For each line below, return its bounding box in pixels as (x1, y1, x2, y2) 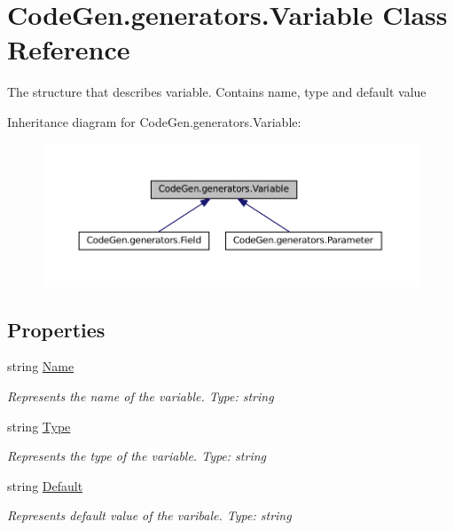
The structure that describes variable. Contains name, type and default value (7, 83, 427, 101)
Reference (7, 31, 130, 67)
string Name (7, 357, 74, 376)
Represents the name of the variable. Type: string (7, 387, 274, 406)
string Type (7, 416, 71, 435)
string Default (7, 476, 83, 494)
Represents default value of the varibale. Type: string (7, 506, 292, 525)
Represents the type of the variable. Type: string (7, 447, 267, 465)
